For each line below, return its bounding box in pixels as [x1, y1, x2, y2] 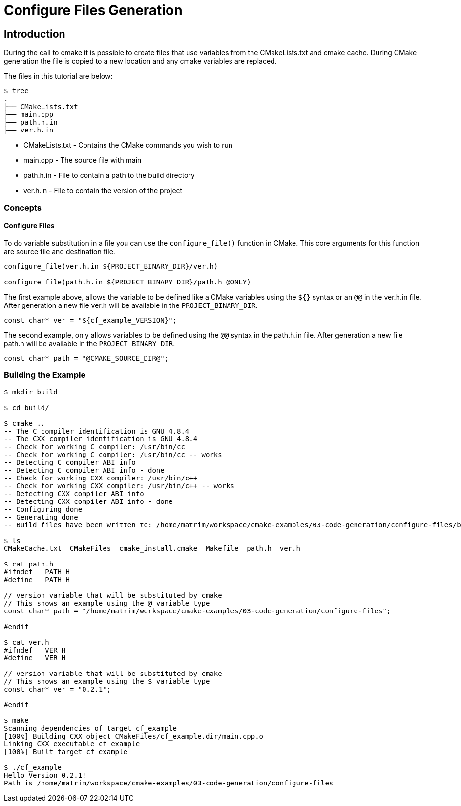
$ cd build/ [4, 403, 49, 412]
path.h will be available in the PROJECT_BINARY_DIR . [4, 339, 175, 348]
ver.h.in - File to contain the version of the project [23, 186, 183, 195]
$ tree [4, 87, 29, 95]
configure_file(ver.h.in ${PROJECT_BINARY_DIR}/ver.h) [4, 262, 218, 270]
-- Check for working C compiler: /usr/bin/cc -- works [4, 450, 222, 458]
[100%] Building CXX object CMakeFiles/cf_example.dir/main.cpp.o [4, 732, 264, 740]
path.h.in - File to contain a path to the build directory [23, 171, 195, 180]
